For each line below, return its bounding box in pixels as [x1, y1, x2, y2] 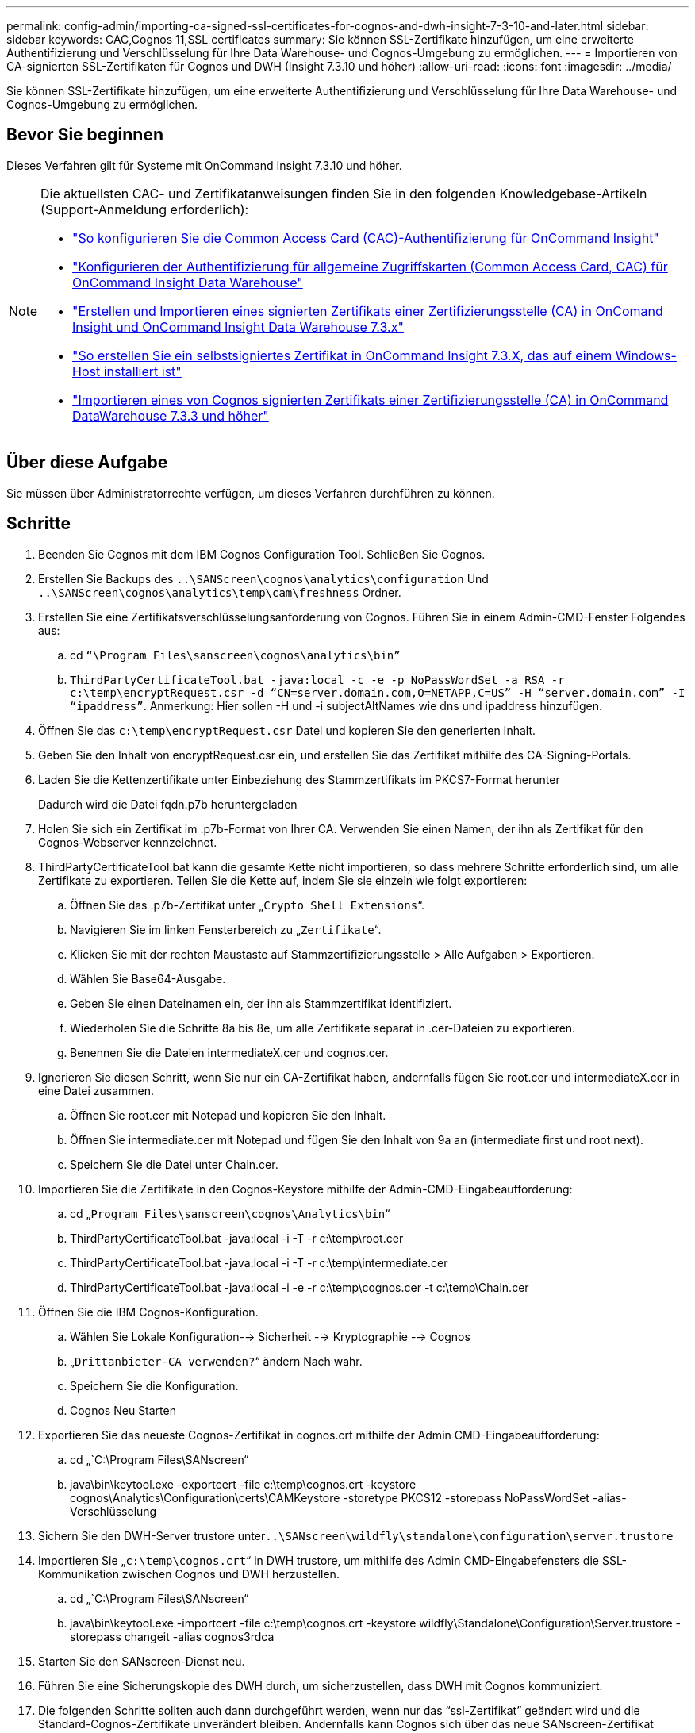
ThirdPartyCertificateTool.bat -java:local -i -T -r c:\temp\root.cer [70, 1231, 404, 1245]
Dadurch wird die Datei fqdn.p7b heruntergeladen [38, 797, 298, 811]
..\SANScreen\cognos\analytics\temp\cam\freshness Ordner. [38, 585, 401, 599]
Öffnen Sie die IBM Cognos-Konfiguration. [38, 1305, 259, 1319]
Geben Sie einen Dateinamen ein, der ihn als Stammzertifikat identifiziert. [70, 996, 452, 1010]
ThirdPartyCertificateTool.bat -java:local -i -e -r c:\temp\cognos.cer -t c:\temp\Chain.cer [70, 1280, 529, 1294]
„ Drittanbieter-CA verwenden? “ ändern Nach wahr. [70, 1354, 363, 1368]
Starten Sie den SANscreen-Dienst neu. [38, 1654, 245, 1668]
